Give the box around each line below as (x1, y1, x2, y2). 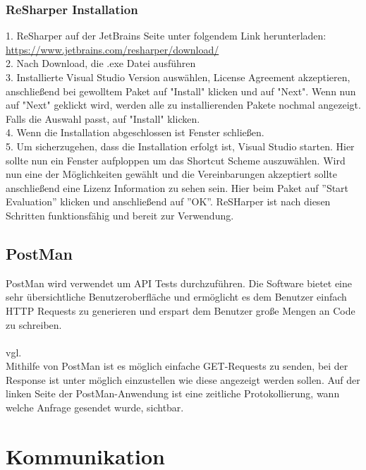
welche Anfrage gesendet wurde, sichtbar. (6, 400, 184, 415)
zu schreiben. (6, 317, 62, 332)
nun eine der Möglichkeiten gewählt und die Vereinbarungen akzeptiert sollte (6, 167, 338, 181)
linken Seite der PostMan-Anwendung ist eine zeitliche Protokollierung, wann (6, 386, 340, 401)
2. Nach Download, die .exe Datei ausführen (6, 56, 196, 71)
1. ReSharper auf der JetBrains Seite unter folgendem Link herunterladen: (6, 28, 327, 43)
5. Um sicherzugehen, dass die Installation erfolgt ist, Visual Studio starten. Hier (6, 138, 355, 153)
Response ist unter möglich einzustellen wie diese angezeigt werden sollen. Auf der (6, 372, 360, 387)
